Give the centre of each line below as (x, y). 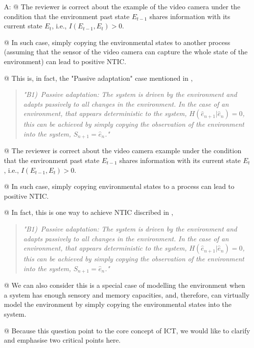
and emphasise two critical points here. (62, 340)
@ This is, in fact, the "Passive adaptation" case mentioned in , (98, 78)
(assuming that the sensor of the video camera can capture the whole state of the (126, 52)
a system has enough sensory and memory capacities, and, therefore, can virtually (127, 294)
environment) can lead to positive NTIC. (65, 61)
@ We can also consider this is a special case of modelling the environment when (125, 285)
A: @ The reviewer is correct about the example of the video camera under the (122, 6)
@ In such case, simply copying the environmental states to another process (117, 42)
